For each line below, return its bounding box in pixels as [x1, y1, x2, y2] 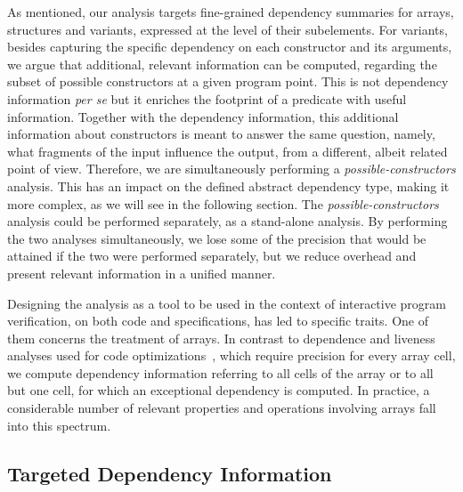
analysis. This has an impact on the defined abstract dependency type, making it [7, 176, 450, 195]
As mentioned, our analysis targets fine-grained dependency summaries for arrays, [7, 3, 454, 20]
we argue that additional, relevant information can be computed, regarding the [7, 54, 437, 73]
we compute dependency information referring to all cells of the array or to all [7, 363, 434, 382]
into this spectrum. [7, 415, 111, 434]
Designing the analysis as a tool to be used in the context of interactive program [7, 294, 447, 312]
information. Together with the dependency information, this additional [7, 107, 399, 125]
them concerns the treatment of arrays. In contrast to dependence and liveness [7, 328, 435, 347]
